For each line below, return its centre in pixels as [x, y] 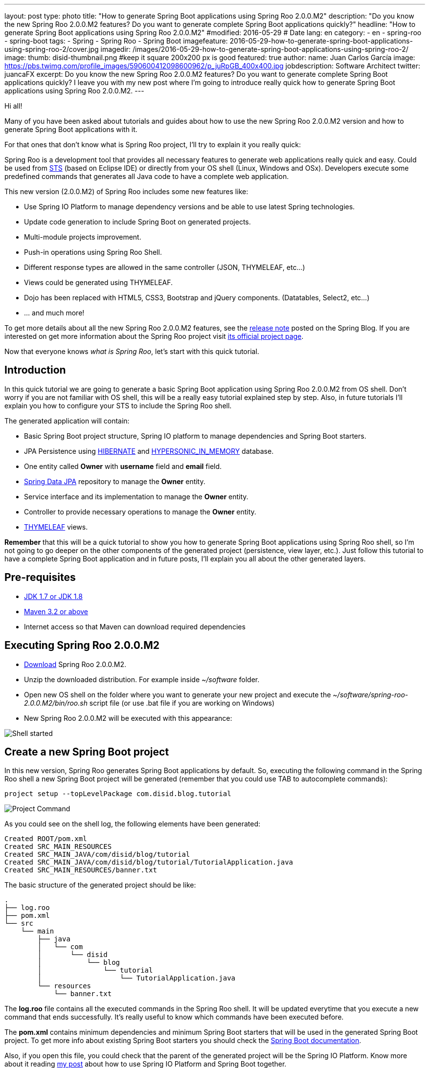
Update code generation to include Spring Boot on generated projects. [137, 222]
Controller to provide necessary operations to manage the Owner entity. [140, 512]
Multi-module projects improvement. [83, 237]
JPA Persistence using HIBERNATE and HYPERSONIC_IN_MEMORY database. [149, 451]
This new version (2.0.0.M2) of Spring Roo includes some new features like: [126, 191]
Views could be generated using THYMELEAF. [99, 282]
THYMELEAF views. [56, 527]
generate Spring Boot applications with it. [71, 129]
